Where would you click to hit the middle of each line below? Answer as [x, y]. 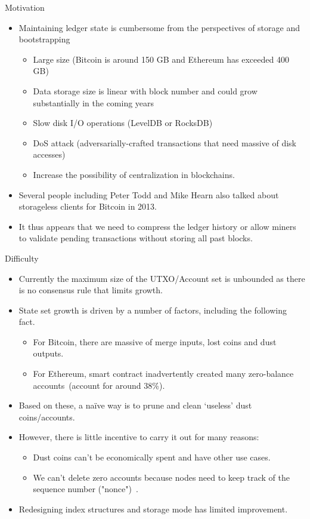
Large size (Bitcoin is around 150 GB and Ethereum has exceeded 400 [161, 59]
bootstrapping [44, 39]
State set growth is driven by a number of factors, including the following [153, 310]
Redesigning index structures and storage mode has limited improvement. [153, 509]
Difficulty [22, 258]
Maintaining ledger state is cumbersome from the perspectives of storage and [159, 27]
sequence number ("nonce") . [86, 489]
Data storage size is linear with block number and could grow [145, 90]
